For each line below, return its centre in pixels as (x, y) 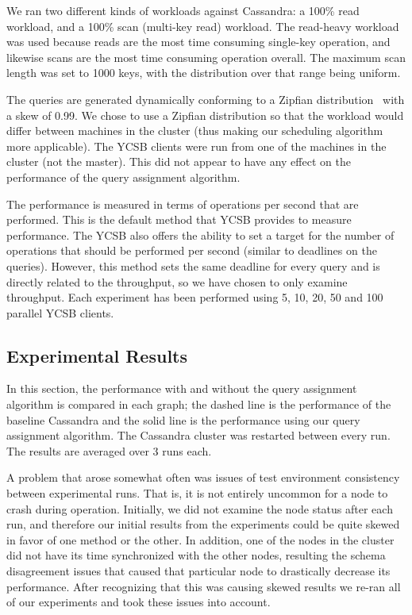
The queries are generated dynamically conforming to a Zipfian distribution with (206, 99)
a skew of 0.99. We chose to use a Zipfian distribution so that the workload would (205, 115)
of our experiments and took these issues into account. (139, 602)
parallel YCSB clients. (60, 312)
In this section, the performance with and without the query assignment (182, 388)
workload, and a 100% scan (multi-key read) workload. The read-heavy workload (203, 26)
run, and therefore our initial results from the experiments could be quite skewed (203, 524)
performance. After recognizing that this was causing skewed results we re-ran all (204, 586)
